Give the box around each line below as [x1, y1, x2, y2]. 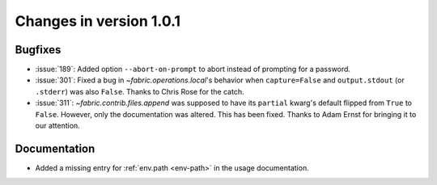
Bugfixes [15, 43, 62, 57]
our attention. [35, 121, 80, 131]
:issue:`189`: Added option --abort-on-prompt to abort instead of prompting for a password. [35, 65, 351, 74]
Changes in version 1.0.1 [15, 12, 181, 30]
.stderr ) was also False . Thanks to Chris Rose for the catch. [35, 86, 244, 96]
